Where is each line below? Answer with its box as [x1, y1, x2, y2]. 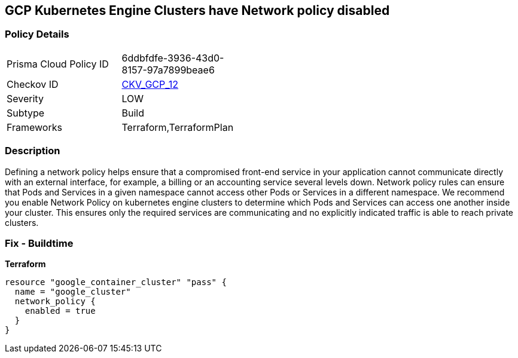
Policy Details [5, 28, 69, 41]
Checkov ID [7, 78, 59, 90]
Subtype [7, 106, 45, 119]
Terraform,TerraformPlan [121, 121, 234, 133]
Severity [7, 92, 44, 105]
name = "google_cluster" [14, 287, 131, 297]
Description [5, 145, 60, 157]
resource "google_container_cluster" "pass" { [5, 277, 227, 287]
